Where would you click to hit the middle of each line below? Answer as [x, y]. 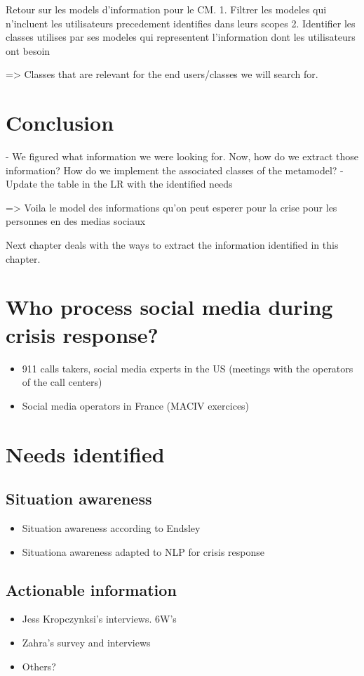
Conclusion [60, 123]
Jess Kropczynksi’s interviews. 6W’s [99, 619]
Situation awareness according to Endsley [111, 527]
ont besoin [28, 50]
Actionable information [91, 589]
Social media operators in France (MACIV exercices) [136, 405]
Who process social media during [169, 307]
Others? [39, 666]
